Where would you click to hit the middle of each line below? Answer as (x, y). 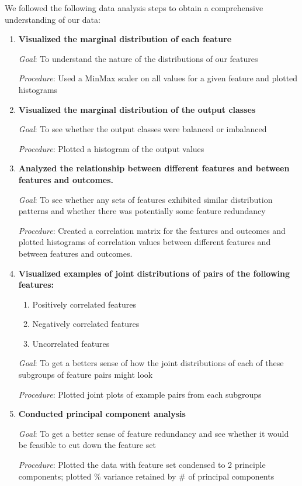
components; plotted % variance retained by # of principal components (146, 476)
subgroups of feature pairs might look (86, 375)
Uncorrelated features (71, 343)
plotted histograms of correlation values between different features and (145, 242)
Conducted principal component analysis (102, 414)
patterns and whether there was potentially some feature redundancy (142, 211)
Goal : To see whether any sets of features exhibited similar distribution (145, 199)
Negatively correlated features (86, 324)
